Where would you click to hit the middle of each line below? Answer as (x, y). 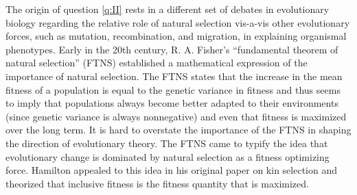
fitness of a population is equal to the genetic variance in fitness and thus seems (173, 89)
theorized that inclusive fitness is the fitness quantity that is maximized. (157, 183)
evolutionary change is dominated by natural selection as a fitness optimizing (168, 156)
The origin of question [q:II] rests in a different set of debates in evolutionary (168, 9)
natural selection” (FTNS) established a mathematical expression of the (157, 63)
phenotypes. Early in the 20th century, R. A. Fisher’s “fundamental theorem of (172, 49)
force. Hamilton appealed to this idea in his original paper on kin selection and (172, 170)
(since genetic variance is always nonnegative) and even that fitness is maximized (176, 116)
